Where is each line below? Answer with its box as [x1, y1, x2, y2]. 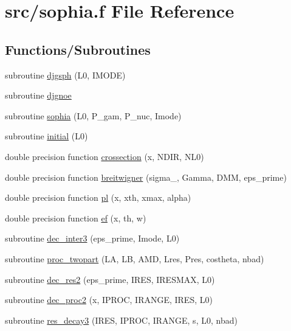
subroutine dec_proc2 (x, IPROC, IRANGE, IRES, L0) [5, 293, 213, 306]
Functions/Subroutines [5, 40, 151, 58]
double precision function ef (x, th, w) [5, 211, 146, 224]
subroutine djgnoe [5, 89, 72, 102]
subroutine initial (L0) [5, 130, 88, 142]
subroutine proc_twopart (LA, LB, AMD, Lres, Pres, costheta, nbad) [5, 252, 264, 265]
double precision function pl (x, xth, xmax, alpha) [5, 191, 191, 204]
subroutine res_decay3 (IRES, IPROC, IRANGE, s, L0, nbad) [5, 313, 238, 326]
